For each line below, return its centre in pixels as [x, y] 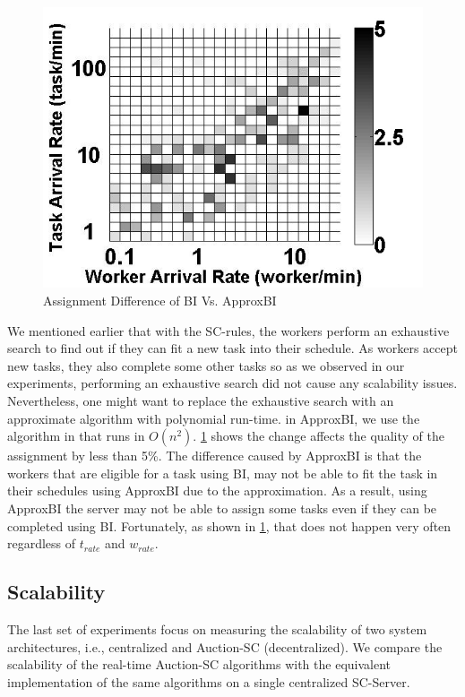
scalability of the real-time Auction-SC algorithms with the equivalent [199, 664]
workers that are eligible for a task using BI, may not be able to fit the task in [223, 473]
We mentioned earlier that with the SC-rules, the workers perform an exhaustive [228, 330]
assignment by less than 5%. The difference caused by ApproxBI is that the [215, 456]
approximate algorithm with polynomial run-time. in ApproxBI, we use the [214, 418]
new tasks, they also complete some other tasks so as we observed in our [206, 365]
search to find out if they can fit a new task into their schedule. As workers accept [232, 348]
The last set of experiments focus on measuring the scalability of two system [217, 628]
